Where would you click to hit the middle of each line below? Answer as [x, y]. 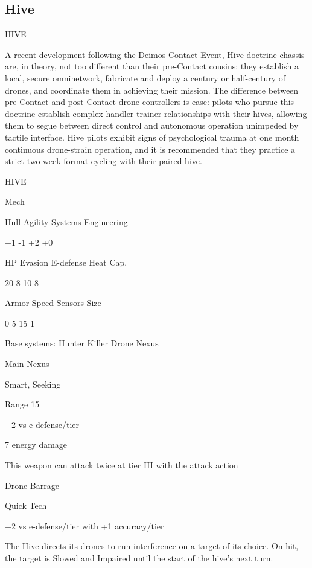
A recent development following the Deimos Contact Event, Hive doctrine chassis [155, 54]
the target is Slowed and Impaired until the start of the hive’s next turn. [139, 558]
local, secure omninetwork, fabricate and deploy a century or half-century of [145, 78]
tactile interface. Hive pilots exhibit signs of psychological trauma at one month [152, 137]
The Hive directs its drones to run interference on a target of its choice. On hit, [152, 546]
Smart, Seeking [33, 384]
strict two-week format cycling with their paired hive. [103, 161]
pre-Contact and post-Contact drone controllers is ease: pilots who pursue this [150, 102]
